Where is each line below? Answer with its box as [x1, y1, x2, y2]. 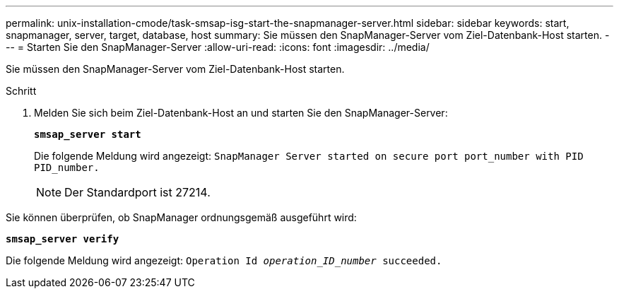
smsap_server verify [6, 233, 119, 245]
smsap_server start [34, 129, 141, 140]
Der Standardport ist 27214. [64, 185, 211, 199]
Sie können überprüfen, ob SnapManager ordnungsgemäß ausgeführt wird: [6, 211, 357, 223]
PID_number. [34, 162, 100, 173]
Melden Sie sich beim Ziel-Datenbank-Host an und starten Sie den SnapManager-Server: [34, 107, 448, 119]
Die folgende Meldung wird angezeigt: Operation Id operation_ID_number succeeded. [6, 254, 442, 266]
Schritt [6, 85, 37, 97]
